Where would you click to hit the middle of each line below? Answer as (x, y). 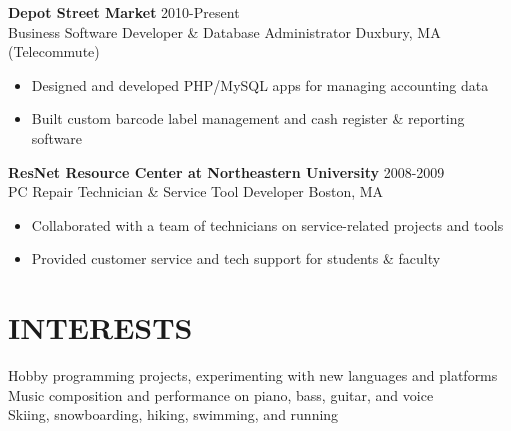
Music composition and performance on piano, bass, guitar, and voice (221, 394)
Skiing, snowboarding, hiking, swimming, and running (173, 414)
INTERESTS (100, 327)
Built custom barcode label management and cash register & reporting (248, 118)
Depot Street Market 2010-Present (124, 12)
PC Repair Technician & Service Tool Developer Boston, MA (196, 191)
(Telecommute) (54, 51)
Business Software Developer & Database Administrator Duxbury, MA (224, 31)
